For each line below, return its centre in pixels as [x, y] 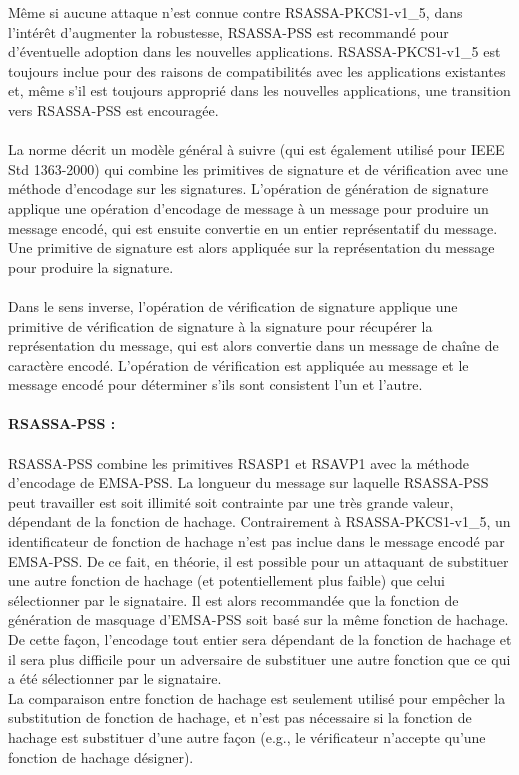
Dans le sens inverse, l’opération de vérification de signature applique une [233, 305]
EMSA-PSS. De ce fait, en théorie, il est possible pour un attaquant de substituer [258, 560]
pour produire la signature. [91, 266]
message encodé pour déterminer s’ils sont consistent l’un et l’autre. [215, 384]
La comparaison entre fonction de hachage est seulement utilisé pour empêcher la [257, 697]
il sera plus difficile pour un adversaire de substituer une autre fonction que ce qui [259, 658]
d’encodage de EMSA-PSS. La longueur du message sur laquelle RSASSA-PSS [248, 482]
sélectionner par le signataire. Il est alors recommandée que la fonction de [233, 599]
